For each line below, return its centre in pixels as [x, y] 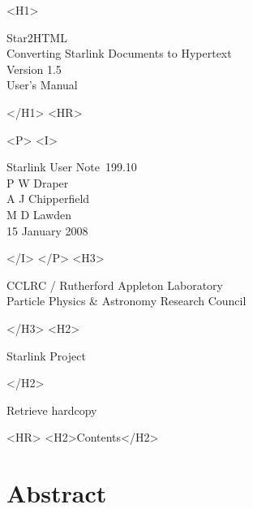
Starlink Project [46, 355]
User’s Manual [42, 85]
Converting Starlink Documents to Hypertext [119, 53]
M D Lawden [39, 214]
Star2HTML [37, 37]
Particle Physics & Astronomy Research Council [126, 301]
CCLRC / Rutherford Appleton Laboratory [115, 285]
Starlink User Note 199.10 [72, 167]
